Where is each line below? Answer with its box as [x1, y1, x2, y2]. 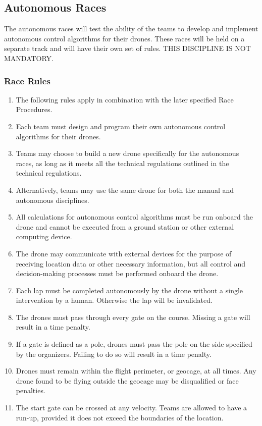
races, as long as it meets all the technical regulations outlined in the [16, 157, 229, 168]
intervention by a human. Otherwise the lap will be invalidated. [16, 295, 213, 305]
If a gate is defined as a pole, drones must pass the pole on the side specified [16, 339, 252, 349]
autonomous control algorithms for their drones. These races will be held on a [4, 33, 245, 43]
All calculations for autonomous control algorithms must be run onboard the [16, 211, 253, 222]
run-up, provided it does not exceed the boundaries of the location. [16, 412, 224, 422]
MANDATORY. [4, 52, 54, 63]
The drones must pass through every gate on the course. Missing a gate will [16, 311, 250, 322]
